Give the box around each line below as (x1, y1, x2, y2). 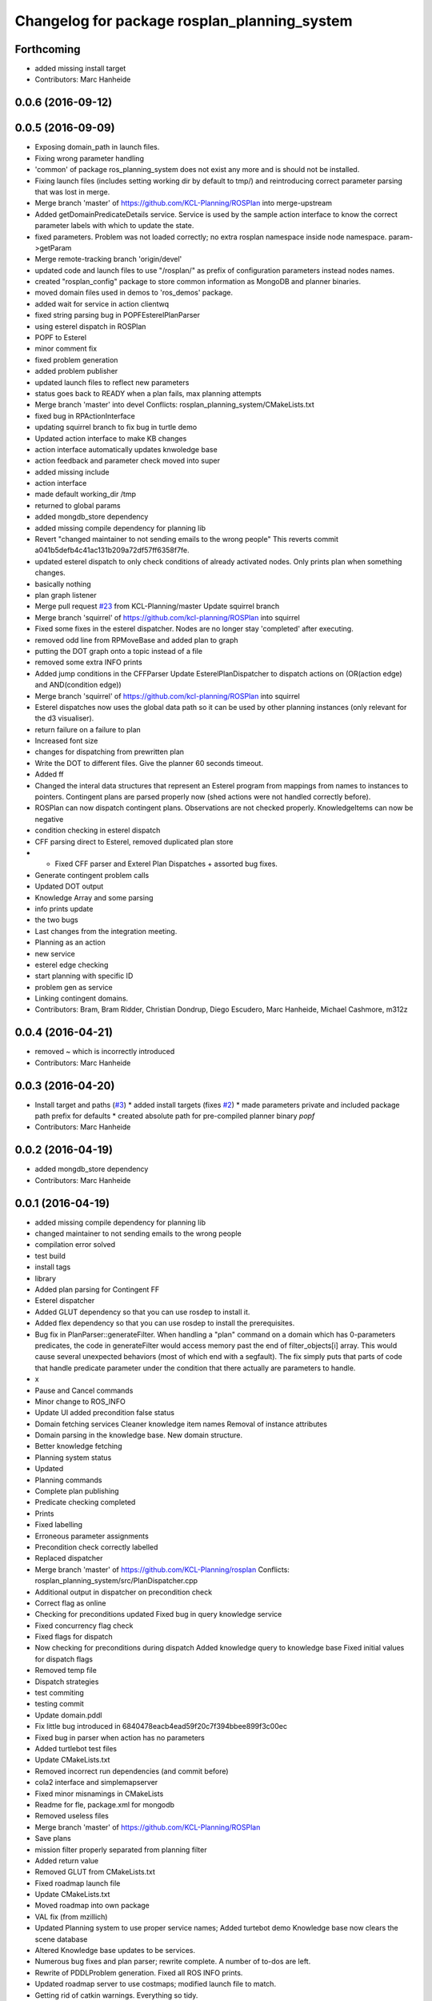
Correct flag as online (34, 1598, 106, 1608)
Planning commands (34, 1475, 102, 1485)
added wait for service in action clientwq (34, 299, 170, 308)
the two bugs (34, 915, 79, 924)
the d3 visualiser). (34, 713, 94, 724)
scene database (34, 1934, 88, 1944)
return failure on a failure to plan (34, 724, 142, 734)
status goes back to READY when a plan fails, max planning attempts (34, 388, 262, 398)
